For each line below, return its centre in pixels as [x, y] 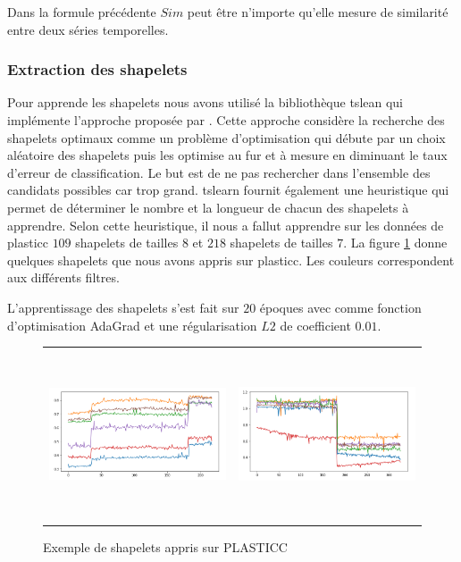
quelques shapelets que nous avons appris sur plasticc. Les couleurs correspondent [231, 260]
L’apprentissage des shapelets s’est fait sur [123, 307]
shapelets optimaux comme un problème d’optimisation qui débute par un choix [226, 137]
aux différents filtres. [63, 277]
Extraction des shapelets [97, 69]
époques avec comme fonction [340, 307]
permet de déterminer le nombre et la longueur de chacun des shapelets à [208, 207]
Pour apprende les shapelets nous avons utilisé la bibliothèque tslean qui [205, 102]
